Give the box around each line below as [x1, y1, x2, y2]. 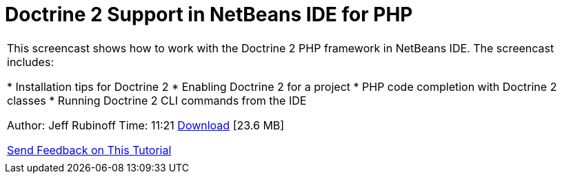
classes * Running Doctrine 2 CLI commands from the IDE [7, 93, 307, 107]
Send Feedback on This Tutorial [7, 143, 172, 157]
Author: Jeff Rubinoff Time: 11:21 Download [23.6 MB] [7, 118, 285, 132]
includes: [7, 54, 54, 69]
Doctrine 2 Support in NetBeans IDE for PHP [5, 3, 413, 26]
